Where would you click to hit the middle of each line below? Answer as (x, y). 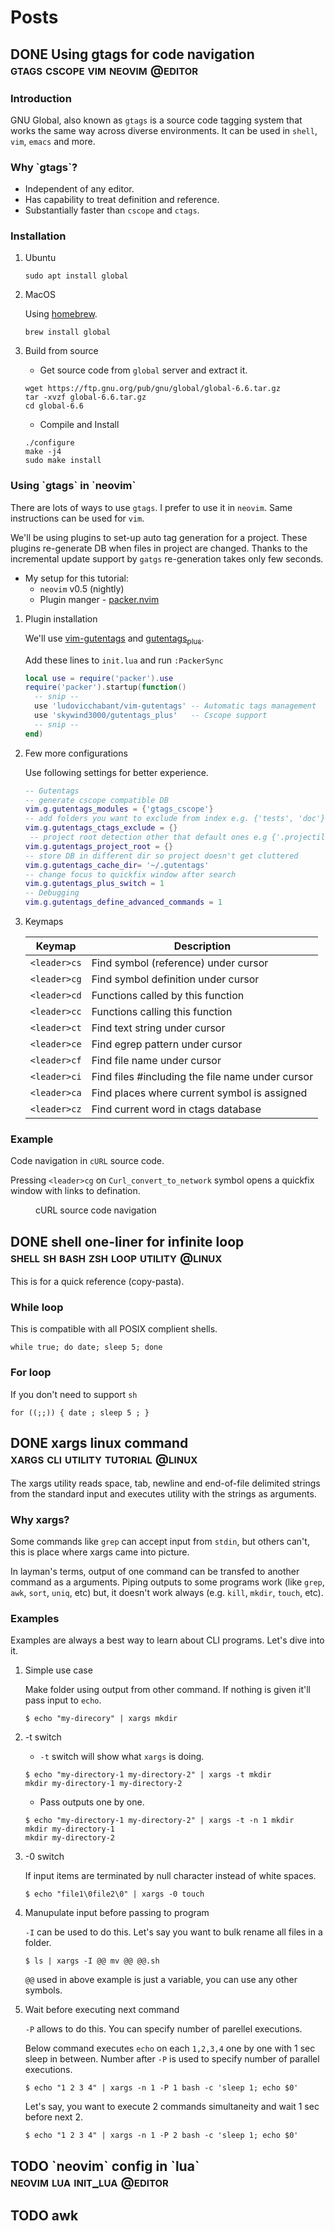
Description (202, 946)
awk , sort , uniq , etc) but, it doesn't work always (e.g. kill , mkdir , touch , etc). (167, 1592)
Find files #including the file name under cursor (202, 1077)
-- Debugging (52, 893)
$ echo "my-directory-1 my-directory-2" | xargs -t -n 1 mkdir (159, 1821)
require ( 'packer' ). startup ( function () (105, 687)
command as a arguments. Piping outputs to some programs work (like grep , (167, 1582)
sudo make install (63, 461)
